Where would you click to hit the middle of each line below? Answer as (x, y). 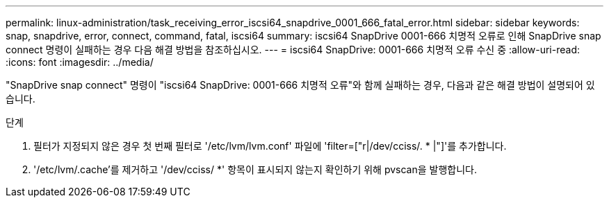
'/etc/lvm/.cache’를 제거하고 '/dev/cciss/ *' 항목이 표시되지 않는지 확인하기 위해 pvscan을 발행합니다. (255, 169)
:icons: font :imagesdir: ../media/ (80, 62)
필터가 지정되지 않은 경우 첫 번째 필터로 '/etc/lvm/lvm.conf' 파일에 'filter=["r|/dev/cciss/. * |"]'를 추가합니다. (270, 146)
